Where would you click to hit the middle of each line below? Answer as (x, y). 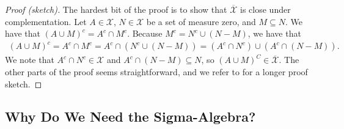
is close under (265, 9)
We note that (30, 60)
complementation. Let (46, 21)
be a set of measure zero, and (201, 21)
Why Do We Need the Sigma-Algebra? (130, 116)
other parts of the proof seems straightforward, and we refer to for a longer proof (156, 71)
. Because (145, 33)
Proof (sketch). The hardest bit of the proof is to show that (116, 9)
